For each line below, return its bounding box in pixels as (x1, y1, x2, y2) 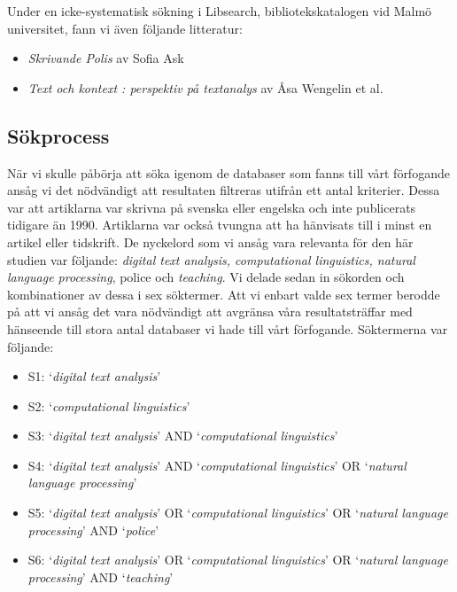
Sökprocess (7, 121, 110, 149)
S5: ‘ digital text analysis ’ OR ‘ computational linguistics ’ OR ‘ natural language (27, 503, 448, 522)
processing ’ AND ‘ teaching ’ (27, 567, 174, 586)
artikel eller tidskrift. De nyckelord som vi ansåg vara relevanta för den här (7, 232, 414, 251)
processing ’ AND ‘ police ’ (27, 520, 159, 539)
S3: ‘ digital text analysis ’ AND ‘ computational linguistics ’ (27, 426, 338, 445)
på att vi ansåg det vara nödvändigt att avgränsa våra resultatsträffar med (7, 302, 413, 321)
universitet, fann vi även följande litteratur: (7, 19, 243, 37)
